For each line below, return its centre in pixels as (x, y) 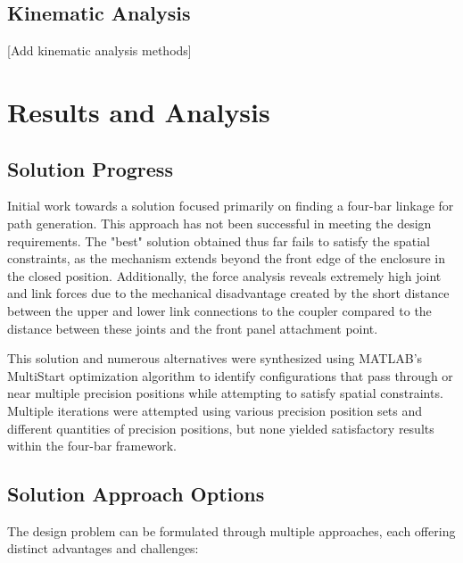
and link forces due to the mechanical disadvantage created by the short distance (228, 293)
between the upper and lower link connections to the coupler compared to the (219, 310)
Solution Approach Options (136, 494)
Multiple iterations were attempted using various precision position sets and (215, 410)
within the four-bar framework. (92, 446)
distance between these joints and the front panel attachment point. (193, 328)
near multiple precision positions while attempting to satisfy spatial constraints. (225, 393)
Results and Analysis (139, 111)
